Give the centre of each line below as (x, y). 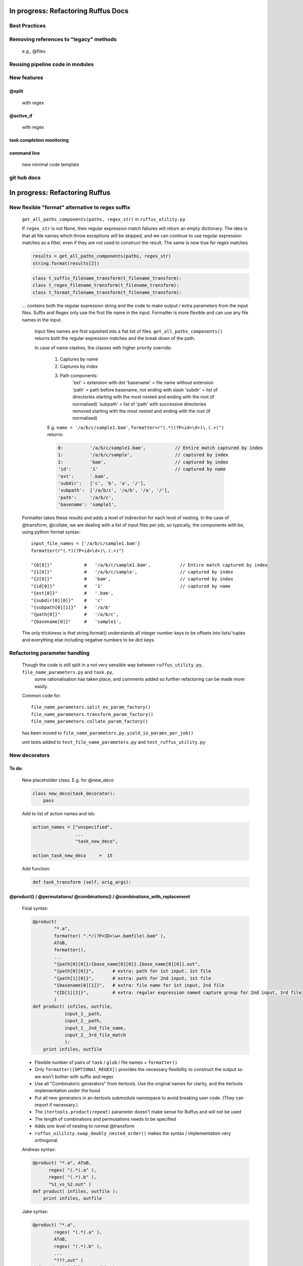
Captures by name (79, 359)
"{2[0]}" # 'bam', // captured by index (132, 579)
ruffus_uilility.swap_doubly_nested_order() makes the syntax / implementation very (133, 1133)
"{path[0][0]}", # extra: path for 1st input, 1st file (133, 971)
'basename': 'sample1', (87, 505)
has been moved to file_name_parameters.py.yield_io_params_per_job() (108, 733)
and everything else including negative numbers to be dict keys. (89, 640)
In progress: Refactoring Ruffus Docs (69, 11)
